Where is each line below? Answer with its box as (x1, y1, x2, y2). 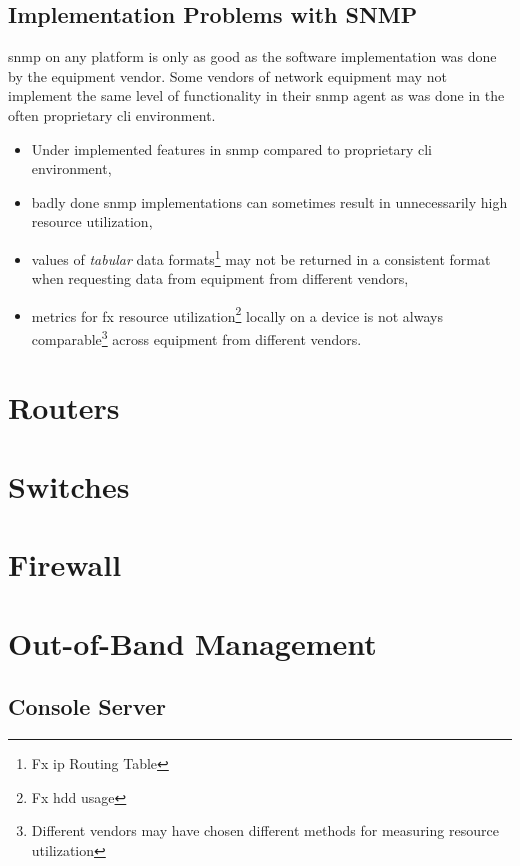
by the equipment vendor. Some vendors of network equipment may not (8, 65, 447, 86)
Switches (8, 465, 130, 506)
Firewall (8, 544, 122, 585)
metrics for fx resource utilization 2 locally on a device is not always (31, 302, 443, 326)
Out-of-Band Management (8, 622, 377, 663)
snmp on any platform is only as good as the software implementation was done (8, 46, 497, 67)
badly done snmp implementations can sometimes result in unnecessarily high (31, 191, 508, 212)
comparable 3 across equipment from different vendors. (31, 326, 362, 349)
